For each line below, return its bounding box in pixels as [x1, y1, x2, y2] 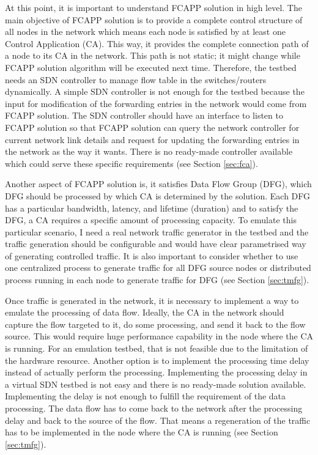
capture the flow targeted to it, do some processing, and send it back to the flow [5, 317, 306, 330]
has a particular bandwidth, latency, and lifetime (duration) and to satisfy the [5, 201, 298, 214]
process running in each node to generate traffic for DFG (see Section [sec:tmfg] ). [5, 273, 309, 286]
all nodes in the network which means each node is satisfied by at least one [5, 25, 286, 38]
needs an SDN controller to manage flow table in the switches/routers [5, 73, 267, 86]
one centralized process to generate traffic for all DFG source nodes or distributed [5, 261, 311, 274]
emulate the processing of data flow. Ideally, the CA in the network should [5, 306, 284, 319]
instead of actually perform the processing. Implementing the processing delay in [5, 366, 308, 379]
